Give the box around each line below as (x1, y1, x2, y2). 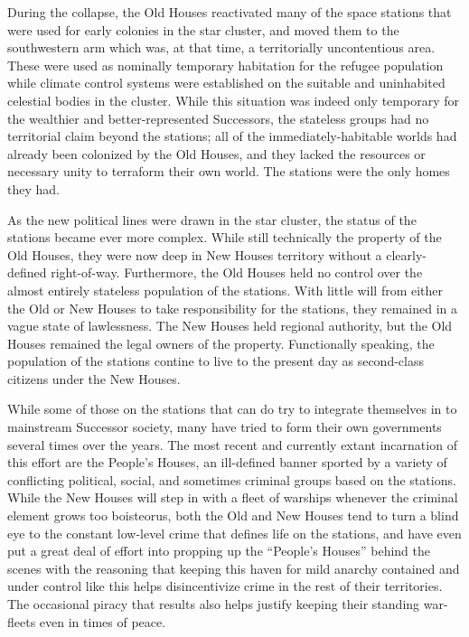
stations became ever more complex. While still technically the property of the (7, 228, 442, 247)
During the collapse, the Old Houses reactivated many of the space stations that (7, 3, 452, 21)
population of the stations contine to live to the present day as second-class (7, 351, 424, 370)
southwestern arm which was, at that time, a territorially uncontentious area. (7, 38, 436, 57)
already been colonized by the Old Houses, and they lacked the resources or (7, 144, 426, 163)
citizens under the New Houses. (7, 369, 181, 388)
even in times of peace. (39, 612, 166, 631)
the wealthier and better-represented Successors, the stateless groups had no (7, 108, 429, 127)
